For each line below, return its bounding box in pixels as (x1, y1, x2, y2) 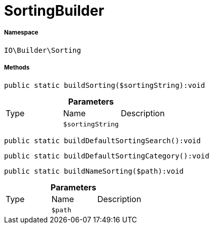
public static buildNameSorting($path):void (4, 167, 184, 175)
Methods (4, 64, 30, 72)
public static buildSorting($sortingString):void (4, 81, 205, 89)
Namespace (4, 29, 39, 37)
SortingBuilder (4, 2, 104, 19)
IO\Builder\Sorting (4, 46, 81, 54)
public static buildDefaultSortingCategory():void (4, 151, 209, 160)
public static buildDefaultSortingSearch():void (4, 136, 201, 145)
